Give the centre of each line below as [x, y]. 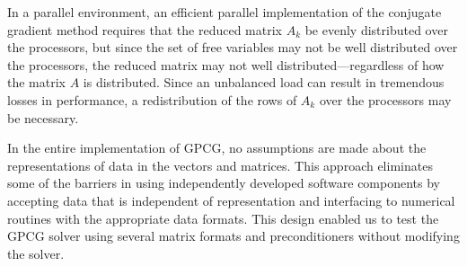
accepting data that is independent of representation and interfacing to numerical [231, 200]
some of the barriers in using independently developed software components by [224, 183]
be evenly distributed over [376, 29]
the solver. [36, 253]
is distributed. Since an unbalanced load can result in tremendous [264, 82]
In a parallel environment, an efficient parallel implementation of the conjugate [225, 12]
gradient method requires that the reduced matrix [145, 29]
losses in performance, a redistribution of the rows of [152, 99]
